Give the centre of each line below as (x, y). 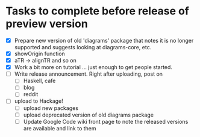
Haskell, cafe (39, 81)
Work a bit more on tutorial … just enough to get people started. (93, 67)
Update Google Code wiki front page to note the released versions (106, 121)
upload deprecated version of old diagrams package (89, 115)
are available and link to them (60, 128)
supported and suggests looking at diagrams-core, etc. (83, 47)
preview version (47, 24)
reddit (31, 94)
